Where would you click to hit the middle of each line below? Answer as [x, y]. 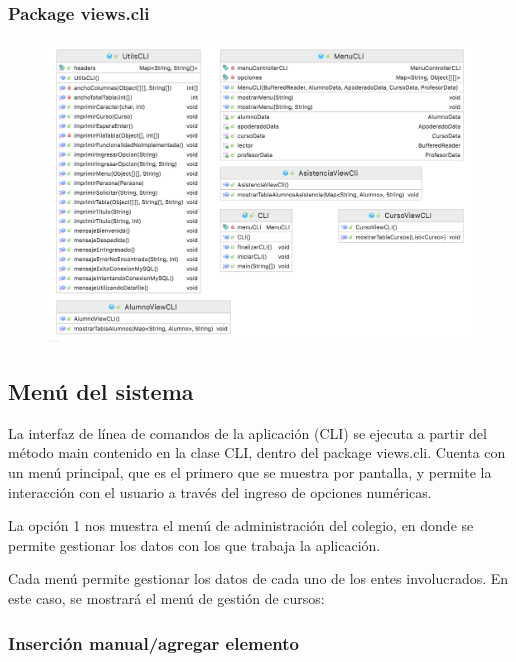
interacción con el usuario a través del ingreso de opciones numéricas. [220, 491]
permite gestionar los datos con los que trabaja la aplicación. [194, 544]
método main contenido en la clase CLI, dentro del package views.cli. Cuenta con [257, 452]
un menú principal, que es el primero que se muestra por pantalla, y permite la [250, 472]
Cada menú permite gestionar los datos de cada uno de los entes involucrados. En [258, 578]
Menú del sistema [101, 391]
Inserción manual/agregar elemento [153, 642]
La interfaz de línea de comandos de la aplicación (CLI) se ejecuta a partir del [247, 432]
